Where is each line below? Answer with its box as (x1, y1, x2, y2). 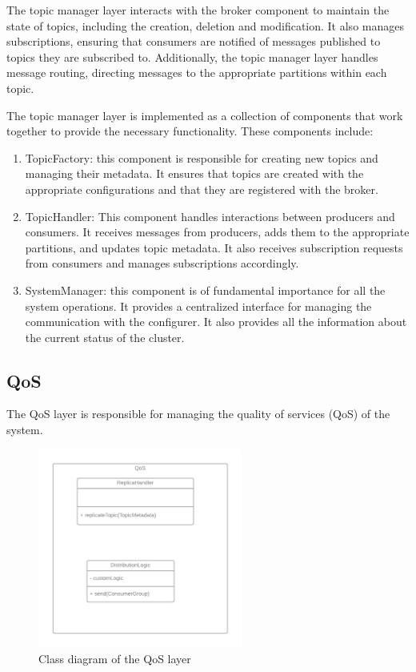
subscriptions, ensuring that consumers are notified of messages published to (6, 33, 381, 50)
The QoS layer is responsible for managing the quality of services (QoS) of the (6, 405, 390, 422)
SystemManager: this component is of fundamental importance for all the (25, 281, 386, 298)
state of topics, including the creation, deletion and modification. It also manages (6, 17, 404, 34)
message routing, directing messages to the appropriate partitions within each (6, 64, 387, 81)
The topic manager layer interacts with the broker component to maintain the (6, 2, 390, 18)
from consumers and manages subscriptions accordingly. (25, 255, 299, 272)
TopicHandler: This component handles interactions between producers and (25, 207, 395, 224)
